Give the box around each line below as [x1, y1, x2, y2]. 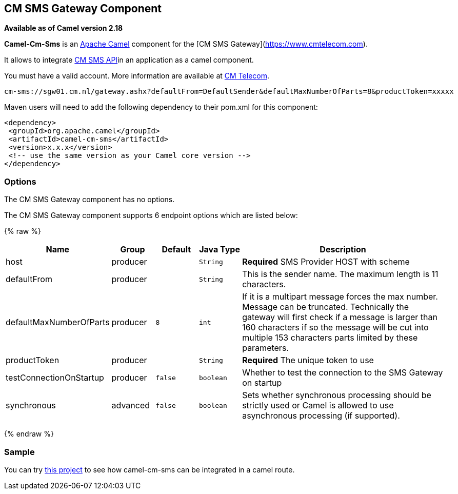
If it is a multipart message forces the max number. [242, 291, 438, 302]
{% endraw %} [4, 429, 54, 439]
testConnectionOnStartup [6, 372, 104, 383]
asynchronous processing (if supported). [242, 410, 400, 421]
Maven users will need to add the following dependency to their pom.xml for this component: [4, 103, 318, 112]
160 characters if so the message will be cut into [242, 322, 429, 333]
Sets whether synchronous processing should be [242, 390, 431, 401]
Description [320, 244, 366, 255]
